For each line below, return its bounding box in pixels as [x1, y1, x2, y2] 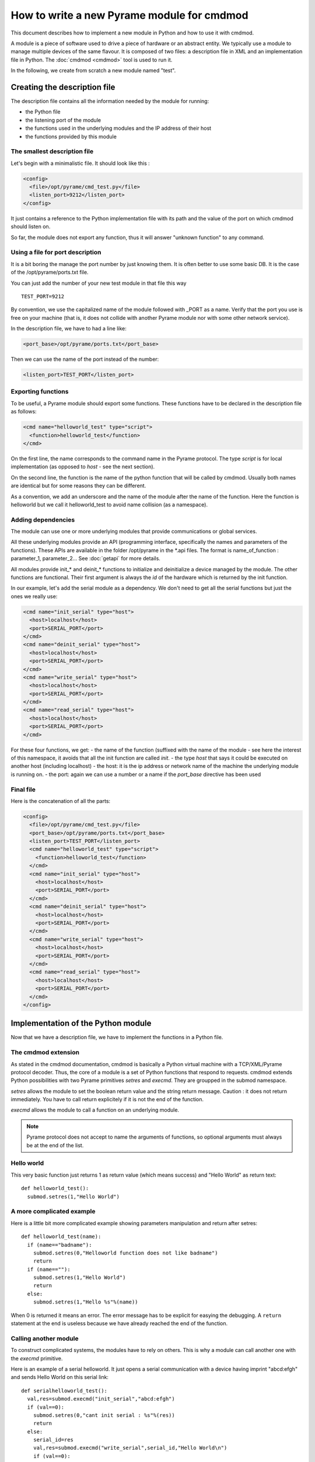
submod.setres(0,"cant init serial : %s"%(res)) [33, 1412, 175, 1418]
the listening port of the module [25, 116, 101, 123]
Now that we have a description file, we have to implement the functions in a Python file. [10, 1034, 223, 1041]
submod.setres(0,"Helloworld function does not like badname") [33, 1249, 218, 1256]
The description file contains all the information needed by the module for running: [10, 98, 209, 105]
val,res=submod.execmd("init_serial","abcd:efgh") [27, 1395, 175, 1402]
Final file [10, 785, 36, 794]
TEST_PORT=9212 [21, 293, 65, 299]
